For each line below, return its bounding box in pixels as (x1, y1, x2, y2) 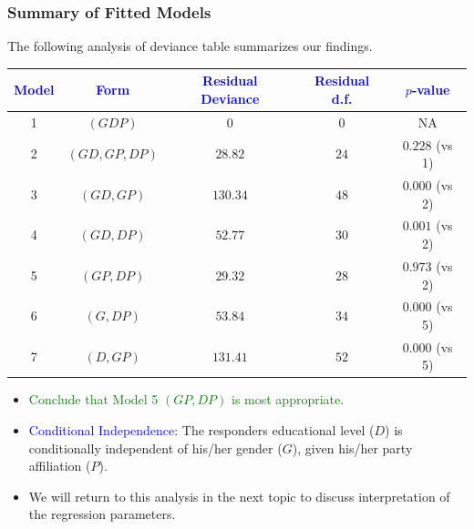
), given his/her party (292, 438, 413, 457)
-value (411, 80, 450, 99)
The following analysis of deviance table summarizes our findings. (7, 36, 373, 56)
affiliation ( (28, 456, 91, 475)
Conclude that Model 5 (28, 390, 159, 409)
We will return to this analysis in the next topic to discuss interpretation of (28, 486, 450, 505)
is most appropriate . (232, 390, 345, 409)
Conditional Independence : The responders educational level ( (28, 421, 375, 440)
